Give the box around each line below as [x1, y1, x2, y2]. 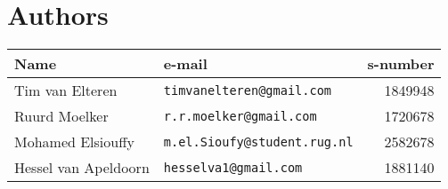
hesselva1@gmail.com [163, 160, 303, 175]
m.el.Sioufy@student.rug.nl [163, 134, 354, 149]
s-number [367, 53, 435, 75]
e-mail [163, 53, 208, 75]
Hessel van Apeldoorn [14, 157, 150, 178]
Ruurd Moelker [14, 106, 109, 127]
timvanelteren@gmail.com [163, 83, 332, 98]
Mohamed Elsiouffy [14, 131, 134, 153]
